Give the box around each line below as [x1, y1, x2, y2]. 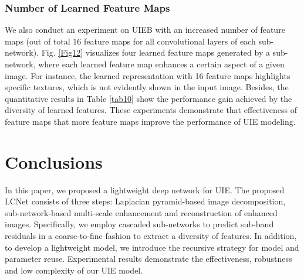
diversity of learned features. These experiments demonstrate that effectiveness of [5, 104, 298, 116]
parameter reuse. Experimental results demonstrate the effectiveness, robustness [5, 252, 292, 265]
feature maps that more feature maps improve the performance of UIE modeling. [5, 115, 296, 127]
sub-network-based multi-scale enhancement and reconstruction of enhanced [5, 206, 278, 218]
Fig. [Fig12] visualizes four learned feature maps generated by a [41, 46, 270, 59]
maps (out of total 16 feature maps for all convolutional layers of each [5, 35, 256, 47]
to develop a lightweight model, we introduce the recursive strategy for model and [5, 241, 299, 253]
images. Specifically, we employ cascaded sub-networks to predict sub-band [5, 218, 274, 230]
